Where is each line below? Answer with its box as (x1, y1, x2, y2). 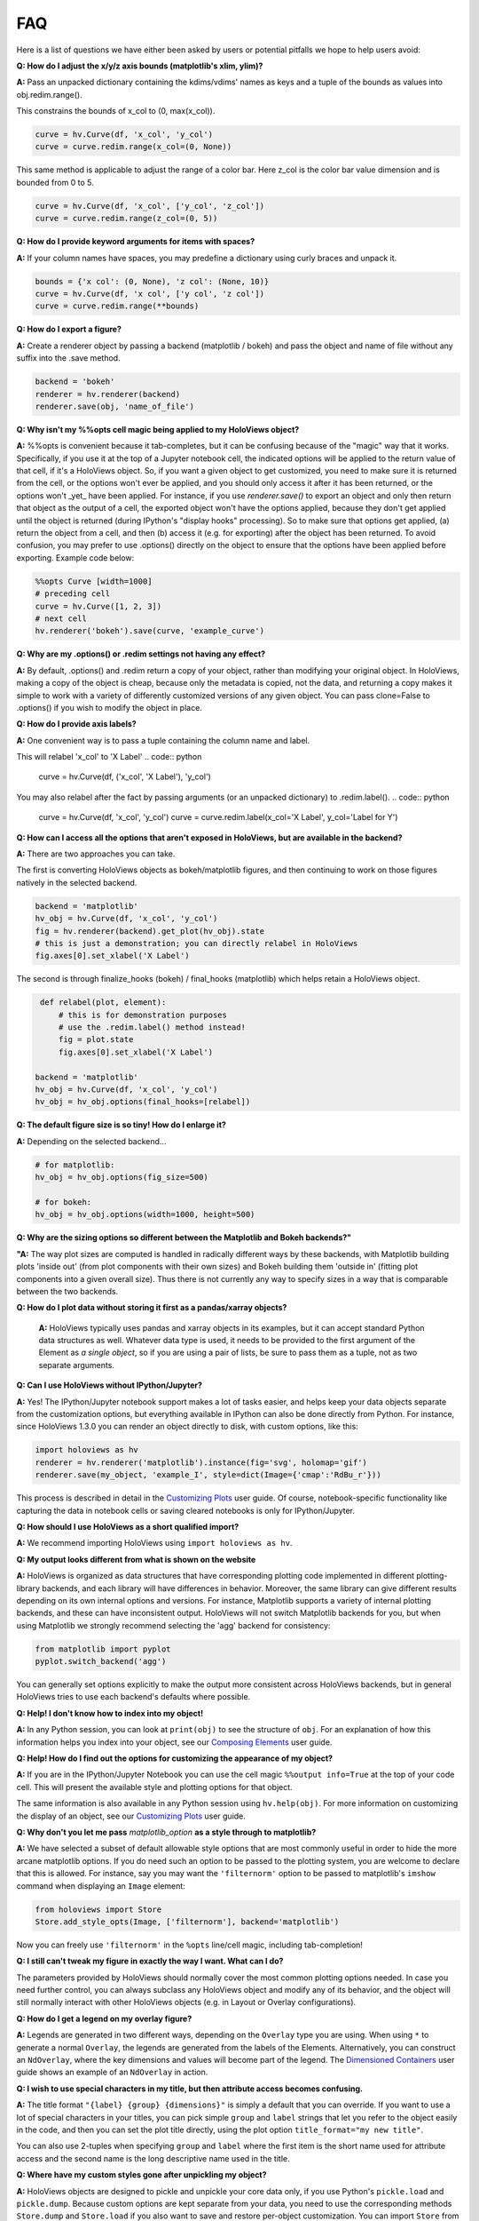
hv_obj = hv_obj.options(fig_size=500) (35, 1173, 208, 1182)
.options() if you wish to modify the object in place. (16, 702, 203, 712)
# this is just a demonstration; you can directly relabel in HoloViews (35, 938, 358, 948)
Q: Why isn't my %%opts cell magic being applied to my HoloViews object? (16, 424, 300, 434)
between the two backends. (16, 1286, 119, 1296)
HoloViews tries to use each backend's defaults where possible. (16, 1692, 251, 1702)
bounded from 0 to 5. (16, 177, 95, 187)
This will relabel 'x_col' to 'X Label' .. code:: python (16, 752, 202, 762)
